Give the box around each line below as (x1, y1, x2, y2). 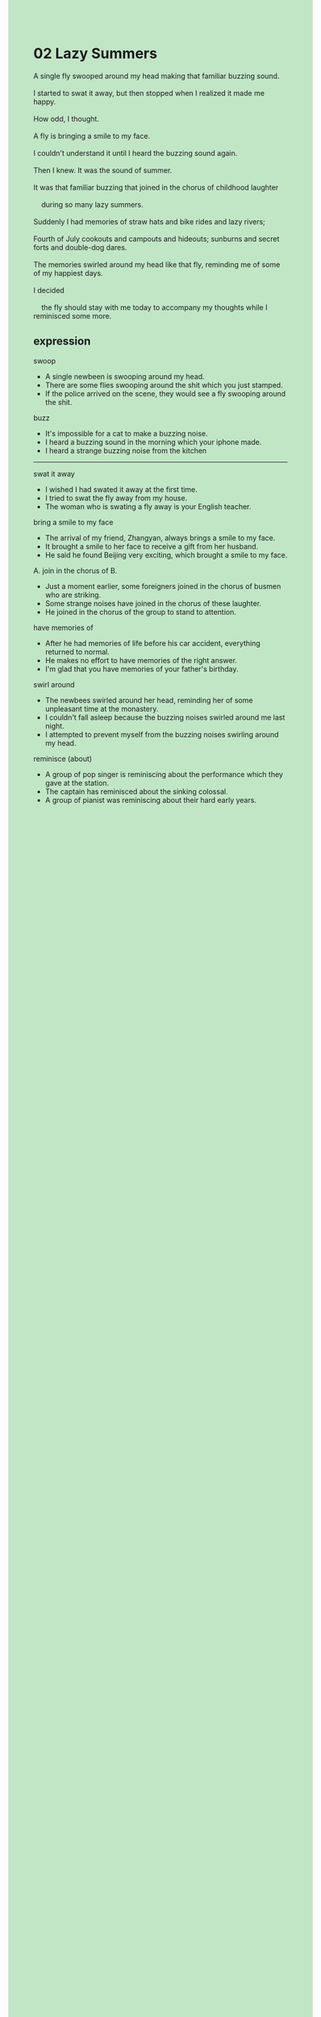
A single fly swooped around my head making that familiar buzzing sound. (33, 71, 280, 81)
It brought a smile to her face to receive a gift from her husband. (44, 541, 259, 551)
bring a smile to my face (33, 517, 114, 527)
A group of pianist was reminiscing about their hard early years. (44, 795, 257, 804)
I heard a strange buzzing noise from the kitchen (44, 445, 207, 455)
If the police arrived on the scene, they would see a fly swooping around (44, 388, 286, 399)
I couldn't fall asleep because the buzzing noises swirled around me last (44, 712, 286, 722)
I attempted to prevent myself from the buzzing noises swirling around (44, 729, 279, 739)
